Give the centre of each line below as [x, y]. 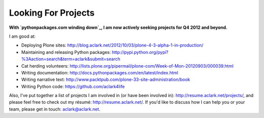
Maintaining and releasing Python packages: [66, 52]
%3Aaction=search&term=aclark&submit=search [71, 59]
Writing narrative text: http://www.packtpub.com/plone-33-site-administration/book [106, 80]
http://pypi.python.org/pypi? [140, 52]
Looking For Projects [52, 13]
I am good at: [22, 36]
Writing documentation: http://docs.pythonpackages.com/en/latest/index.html [100, 72]
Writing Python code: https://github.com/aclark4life [73, 86]
